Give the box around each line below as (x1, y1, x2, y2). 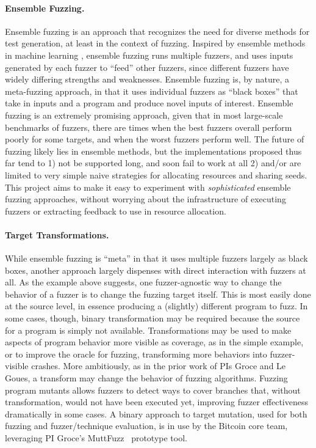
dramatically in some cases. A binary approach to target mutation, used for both (5, 407, 307, 420)
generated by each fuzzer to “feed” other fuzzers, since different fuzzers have (5, 61, 289, 73)
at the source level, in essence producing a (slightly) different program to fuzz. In (5, 299, 308, 312)
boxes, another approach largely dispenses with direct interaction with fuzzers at (5, 263, 306, 276)
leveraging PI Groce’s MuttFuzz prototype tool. (5, 431, 187, 444)
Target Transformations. (5, 228, 109, 241)
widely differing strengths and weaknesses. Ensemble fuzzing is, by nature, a (5, 73, 289, 86)
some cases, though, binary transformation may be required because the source (5, 312, 300, 325)
